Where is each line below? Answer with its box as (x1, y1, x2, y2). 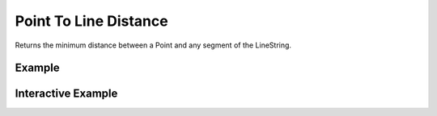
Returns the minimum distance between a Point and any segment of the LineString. (15, 40, 291, 50)
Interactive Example (15, 87, 118, 101)
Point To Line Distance (15, 12, 169, 30)
